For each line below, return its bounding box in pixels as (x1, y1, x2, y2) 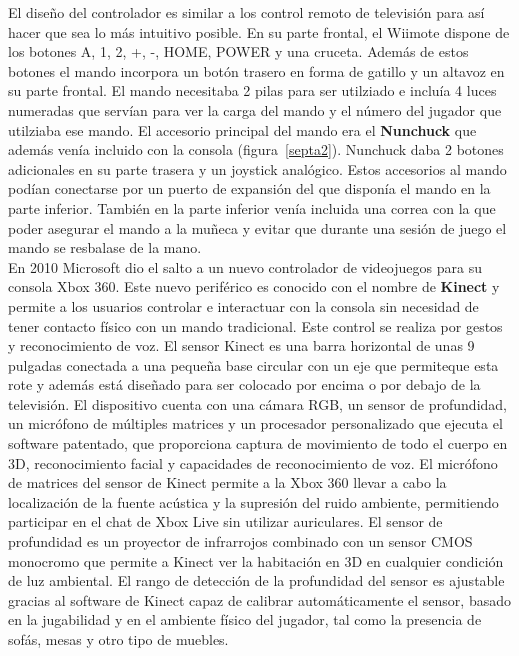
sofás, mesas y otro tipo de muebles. (8, 629, 229, 649)
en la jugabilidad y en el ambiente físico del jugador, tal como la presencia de (8, 609, 482, 630)
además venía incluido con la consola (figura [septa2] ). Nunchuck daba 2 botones (8, 139, 504, 160)
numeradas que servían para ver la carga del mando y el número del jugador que (8, 99, 502, 120)
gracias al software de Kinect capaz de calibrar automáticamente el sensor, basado (8, 589, 511, 610)
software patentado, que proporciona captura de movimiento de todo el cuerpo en (8, 433, 508, 454)
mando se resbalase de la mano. (8, 237, 202, 258)
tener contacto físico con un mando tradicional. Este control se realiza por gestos (8, 315, 503, 336)
